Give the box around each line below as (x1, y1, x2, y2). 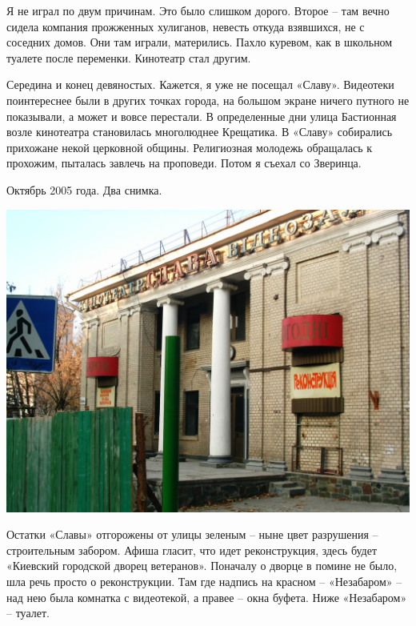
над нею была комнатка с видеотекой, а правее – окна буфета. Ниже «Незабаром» (6, 588, 407, 605)
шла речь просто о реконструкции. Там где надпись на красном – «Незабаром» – (6, 572, 402, 589)
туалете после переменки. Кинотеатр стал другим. (6, 49, 251, 66)
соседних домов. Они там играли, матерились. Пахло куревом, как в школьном (6, 34, 393, 50)
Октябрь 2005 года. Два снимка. (6, 181, 162, 198)
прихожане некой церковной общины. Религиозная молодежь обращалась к (6, 138, 373, 155)
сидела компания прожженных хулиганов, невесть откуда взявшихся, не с (6, 18, 365, 34)
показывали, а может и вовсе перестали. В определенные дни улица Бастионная (6, 107, 397, 124)
